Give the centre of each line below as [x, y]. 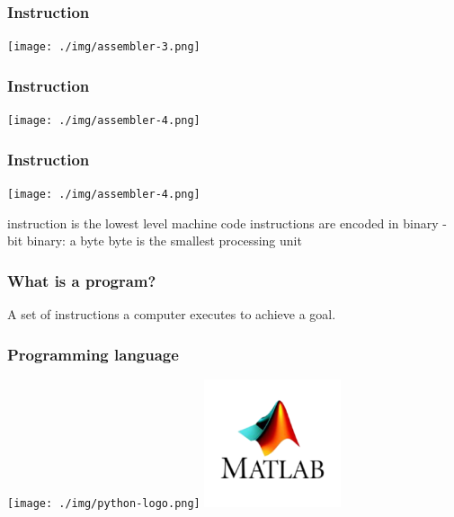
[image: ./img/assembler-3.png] [104, 47]
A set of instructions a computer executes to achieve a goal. [172, 314]
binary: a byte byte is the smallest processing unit [164, 241]
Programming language [93, 354]
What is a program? [82, 280]
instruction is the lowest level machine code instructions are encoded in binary [223, 223]
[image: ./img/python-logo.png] [104, 503]
